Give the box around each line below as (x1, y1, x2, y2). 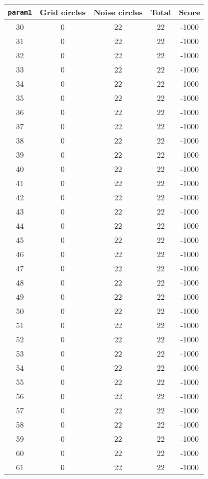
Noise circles (93, 6, 143, 18)
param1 (8, 8, 32, 16)
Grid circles (40, 6, 86, 18)
